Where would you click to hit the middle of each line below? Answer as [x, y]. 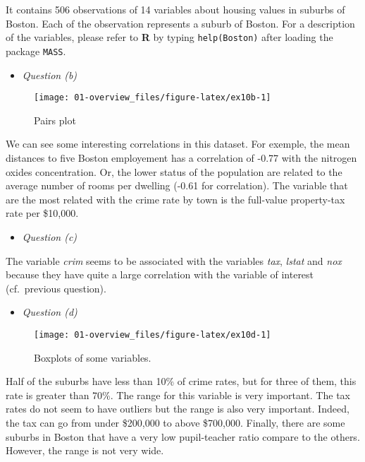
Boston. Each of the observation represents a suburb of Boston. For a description [180, 23]
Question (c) [50, 236]
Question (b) [50, 75]
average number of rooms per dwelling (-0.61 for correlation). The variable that [177, 185]
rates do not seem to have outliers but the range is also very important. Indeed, [178, 409]
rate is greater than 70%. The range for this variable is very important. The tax [178, 395]
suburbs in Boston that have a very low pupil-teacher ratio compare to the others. [183, 436]
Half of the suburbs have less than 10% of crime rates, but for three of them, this [181, 381]
